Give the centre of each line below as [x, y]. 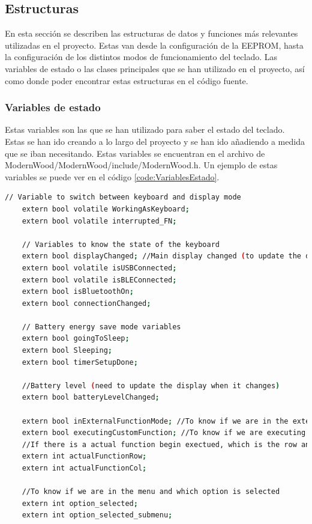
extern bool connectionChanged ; [86, 303]
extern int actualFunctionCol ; [84, 468]
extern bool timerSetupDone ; [80, 362]
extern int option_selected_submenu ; [97, 515]
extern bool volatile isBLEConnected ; [99, 280]
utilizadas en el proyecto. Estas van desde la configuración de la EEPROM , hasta [154, 45]
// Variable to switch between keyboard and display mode [123, 197]
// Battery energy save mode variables [101, 327]
